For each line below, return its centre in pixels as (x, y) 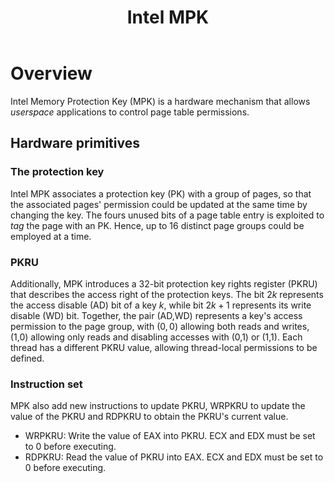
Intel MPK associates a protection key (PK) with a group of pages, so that (161, 193)
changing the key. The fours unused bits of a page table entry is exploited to (167, 215)
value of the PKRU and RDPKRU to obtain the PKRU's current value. (149, 417)
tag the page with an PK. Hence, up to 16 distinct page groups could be (157, 225)
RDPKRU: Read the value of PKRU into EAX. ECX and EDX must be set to (174, 457)
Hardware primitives (75, 143)
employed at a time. (51, 236)
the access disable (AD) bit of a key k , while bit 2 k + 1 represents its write (161, 305)
